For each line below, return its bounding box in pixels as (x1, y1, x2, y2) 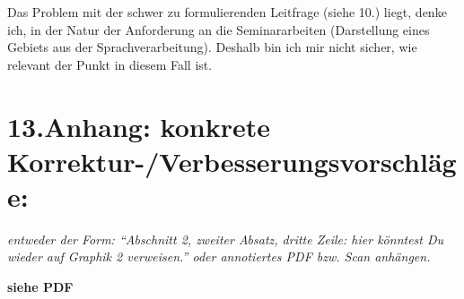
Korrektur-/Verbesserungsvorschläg (7, 142, 457, 179)
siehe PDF (7, 278, 74, 296)
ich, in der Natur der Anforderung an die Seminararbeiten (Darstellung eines (7, 20, 430, 38)
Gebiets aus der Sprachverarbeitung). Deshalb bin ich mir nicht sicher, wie (7, 38, 417, 56)
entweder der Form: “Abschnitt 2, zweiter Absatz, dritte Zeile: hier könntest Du (7, 229, 444, 248)
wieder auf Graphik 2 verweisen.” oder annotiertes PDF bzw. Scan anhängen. (7, 247, 431, 266)
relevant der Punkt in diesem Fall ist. (7, 55, 213, 73)
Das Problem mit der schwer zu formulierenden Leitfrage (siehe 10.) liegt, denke (7, 3, 447, 21)
